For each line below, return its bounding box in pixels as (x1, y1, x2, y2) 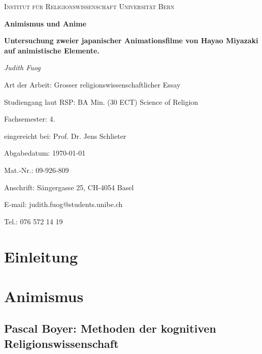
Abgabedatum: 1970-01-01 (4, 147, 86, 158)
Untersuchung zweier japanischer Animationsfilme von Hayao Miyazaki (4, 35, 258, 46)
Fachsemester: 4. (4, 113, 55, 124)
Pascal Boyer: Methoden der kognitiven (4, 320, 216, 336)
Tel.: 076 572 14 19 (4, 216, 63, 226)
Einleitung (4, 246, 78, 267)
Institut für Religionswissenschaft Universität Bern (4, 1, 175, 11)
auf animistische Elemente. (4, 45, 100, 55)
